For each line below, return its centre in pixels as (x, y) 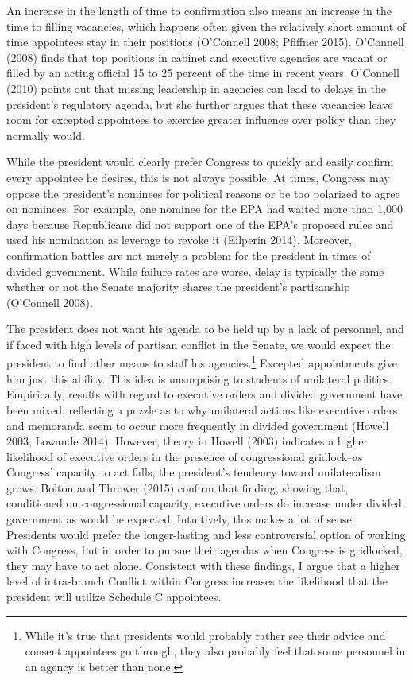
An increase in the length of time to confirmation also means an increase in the (199, 10)
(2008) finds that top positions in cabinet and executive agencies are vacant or (197, 57)
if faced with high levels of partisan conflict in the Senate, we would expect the (199, 344)
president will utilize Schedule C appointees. (114, 597)
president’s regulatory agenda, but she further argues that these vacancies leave (200, 104)
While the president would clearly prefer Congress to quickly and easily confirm (200, 162)
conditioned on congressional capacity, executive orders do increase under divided (204, 503)
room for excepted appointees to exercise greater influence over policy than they (201, 120)
